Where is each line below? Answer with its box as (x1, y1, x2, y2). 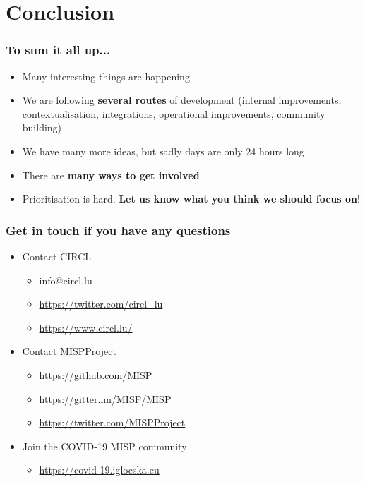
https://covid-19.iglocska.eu (39, 462, 160, 477)
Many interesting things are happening (22, 68, 190, 83)
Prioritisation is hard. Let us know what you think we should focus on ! (22, 191, 360, 206)
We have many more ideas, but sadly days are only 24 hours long (22, 143, 304, 158)
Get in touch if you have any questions (6, 221, 231, 239)
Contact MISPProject (22, 344, 116, 359)
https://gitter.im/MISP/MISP (39, 391, 172, 406)
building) (22, 120, 62, 135)
